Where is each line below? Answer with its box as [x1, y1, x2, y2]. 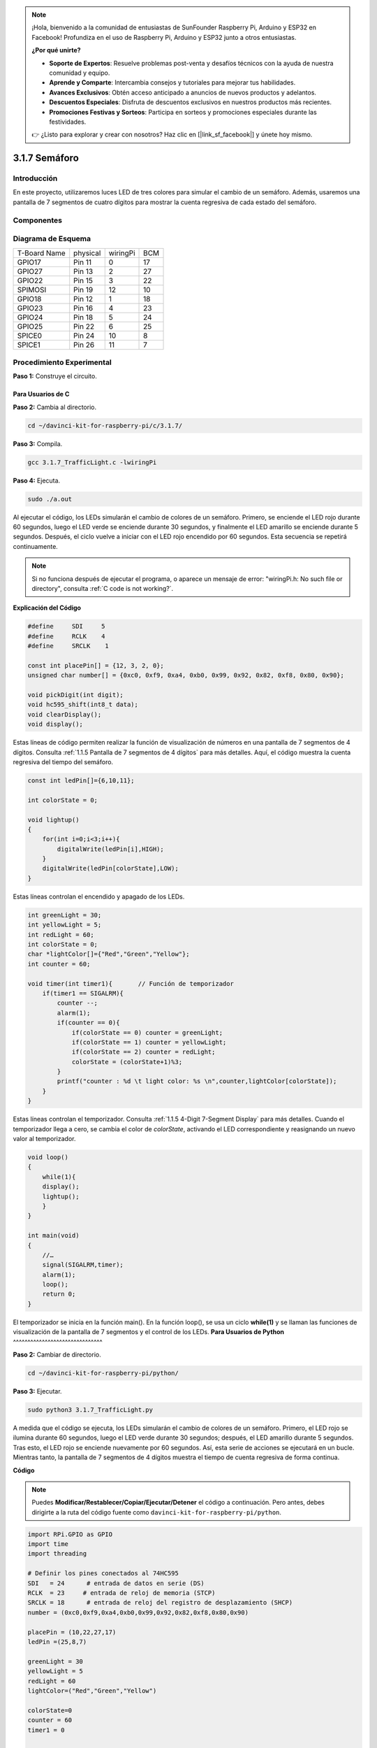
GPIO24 [17, 312, 43, 322]
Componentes [13, 215, 63, 225]
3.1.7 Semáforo [13, 152, 80, 164]
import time [27, 1540, 69, 1548]
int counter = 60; [27, 960, 91, 968]
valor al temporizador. [13, 1135, 76, 1143]
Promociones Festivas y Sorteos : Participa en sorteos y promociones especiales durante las [49, 108, 317, 116]
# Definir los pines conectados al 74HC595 [27, 1570, 179, 1577]
